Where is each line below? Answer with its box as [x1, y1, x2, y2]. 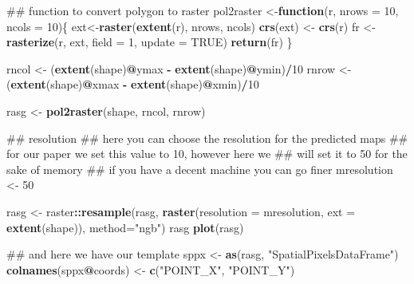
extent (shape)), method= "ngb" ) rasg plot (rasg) [6, 219, 244, 235]
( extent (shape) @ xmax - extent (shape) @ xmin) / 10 [6, 76, 259, 93]
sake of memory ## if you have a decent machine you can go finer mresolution [6, 160, 393, 177]
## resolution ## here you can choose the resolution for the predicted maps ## [6, 129, 408, 146]
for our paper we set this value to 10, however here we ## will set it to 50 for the [6, 145, 408, 162]
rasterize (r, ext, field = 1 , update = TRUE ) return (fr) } [6, 34, 293, 50]
